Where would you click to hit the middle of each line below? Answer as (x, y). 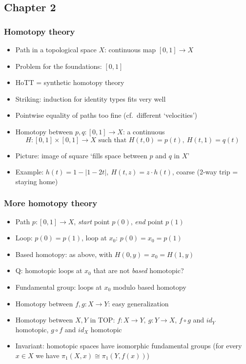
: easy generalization (138, 303)
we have (48, 355)
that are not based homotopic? (139, 270)
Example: (30, 172)
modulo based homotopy (150, 287)
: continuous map (130, 49)
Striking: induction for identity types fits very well (91, 98)
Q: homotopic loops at (49, 270)
